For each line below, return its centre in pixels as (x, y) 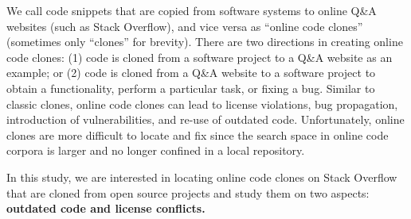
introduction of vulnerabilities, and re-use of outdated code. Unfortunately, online (205, 119)
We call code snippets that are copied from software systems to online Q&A (192, 10)
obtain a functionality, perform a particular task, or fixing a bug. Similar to (191, 88)
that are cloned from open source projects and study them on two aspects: (188, 192)
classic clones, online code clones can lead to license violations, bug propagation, (202, 104)
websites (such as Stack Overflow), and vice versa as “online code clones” (185, 26)
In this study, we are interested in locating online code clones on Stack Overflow (202, 177)
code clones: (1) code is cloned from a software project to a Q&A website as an (200, 57)
